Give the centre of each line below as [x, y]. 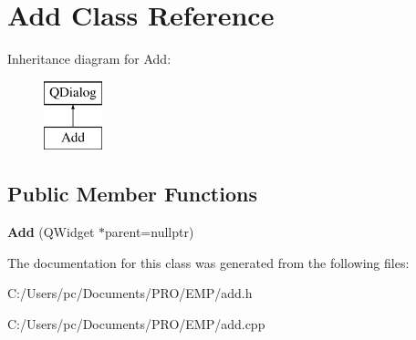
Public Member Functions [132, 194]
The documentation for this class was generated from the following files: [208, 262]
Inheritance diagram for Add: [89, 59]
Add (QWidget [51, 232]
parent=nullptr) [150, 232]
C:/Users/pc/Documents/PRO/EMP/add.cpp [136, 323]
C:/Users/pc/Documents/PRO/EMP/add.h [130, 293]
